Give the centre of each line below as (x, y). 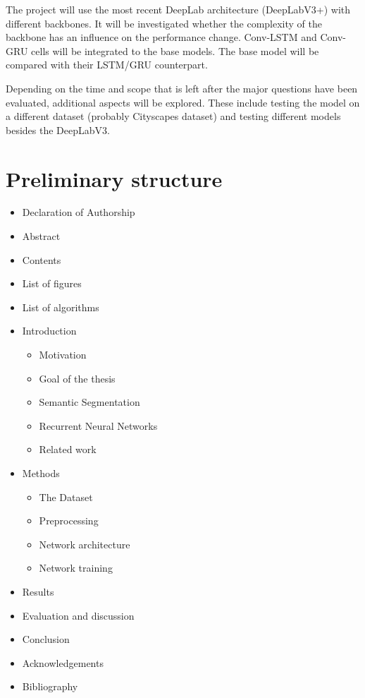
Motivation (63, 355)
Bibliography (50, 686)
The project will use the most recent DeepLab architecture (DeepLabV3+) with (178, 9)
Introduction (49, 331)
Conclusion (46, 639)
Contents (42, 259)
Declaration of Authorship (79, 212)
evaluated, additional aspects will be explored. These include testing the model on (183, 102)
